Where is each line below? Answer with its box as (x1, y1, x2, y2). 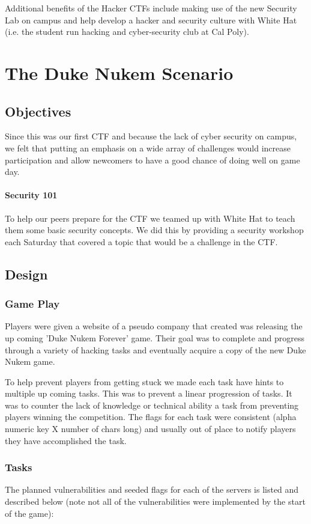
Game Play (5, 296, 60, 311)
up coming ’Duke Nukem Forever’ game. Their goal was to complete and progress (5, 331, 304, 344)
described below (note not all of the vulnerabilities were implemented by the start (5, 495, 306, 508)
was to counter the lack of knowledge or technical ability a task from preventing (5, 398, 299, 411)
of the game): (5, 507, 54, 519)
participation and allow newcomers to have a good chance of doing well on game (5, 153, 300, 166)
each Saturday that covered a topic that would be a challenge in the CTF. (5, 235, 278, 248)
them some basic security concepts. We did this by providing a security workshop (5, 224, 304, 236)
